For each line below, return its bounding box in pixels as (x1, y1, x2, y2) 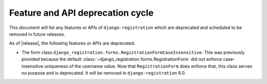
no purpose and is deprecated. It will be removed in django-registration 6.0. (21, 70, 186, 76)
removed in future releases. (9, 31, 65, 37)
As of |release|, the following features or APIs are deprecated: (9, 40, 135, 46)
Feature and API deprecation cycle (9, 7, 154, 18)
